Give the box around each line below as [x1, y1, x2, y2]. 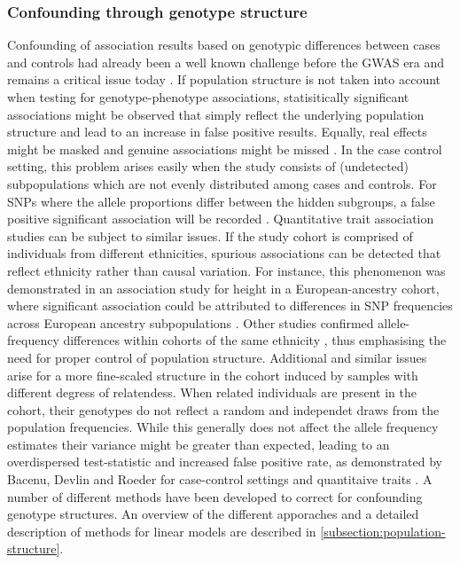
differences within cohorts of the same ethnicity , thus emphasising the [63, 331, 447, 349]
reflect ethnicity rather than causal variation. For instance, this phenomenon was [7, 261, 446, 279]
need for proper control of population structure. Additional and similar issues [7, 348, 427, 366]
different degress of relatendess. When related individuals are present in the [7, 383, 417, 402]
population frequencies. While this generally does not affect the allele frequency [7, 418, 439, 436]
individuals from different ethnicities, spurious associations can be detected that [7, 244, 441, 262]
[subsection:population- [320, 521, 446, 540]
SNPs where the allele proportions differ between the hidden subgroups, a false [7, 192, 435, 210]
